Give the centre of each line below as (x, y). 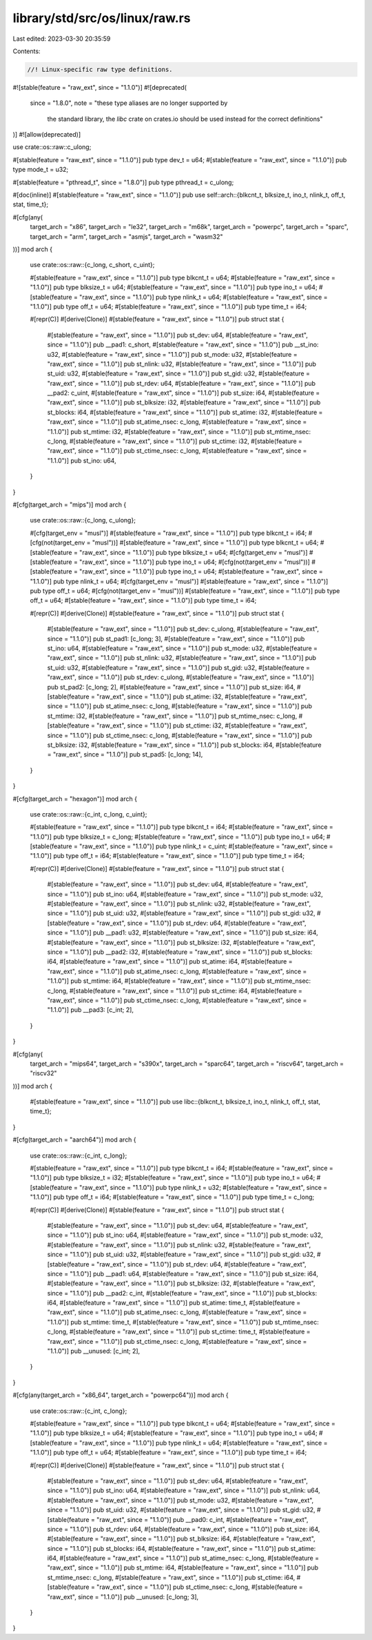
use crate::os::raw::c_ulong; (52, 147)
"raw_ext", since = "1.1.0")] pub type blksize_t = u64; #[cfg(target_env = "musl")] (194, 552)
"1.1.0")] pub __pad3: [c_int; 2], (91, 1010)
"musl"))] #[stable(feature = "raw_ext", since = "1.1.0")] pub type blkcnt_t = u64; (205, 543)
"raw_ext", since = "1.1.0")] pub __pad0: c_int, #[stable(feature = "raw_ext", (203, 1519)
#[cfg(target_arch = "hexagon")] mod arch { (75, 799)
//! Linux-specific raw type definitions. (100, 69)
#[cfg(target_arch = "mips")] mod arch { (70, 505)
